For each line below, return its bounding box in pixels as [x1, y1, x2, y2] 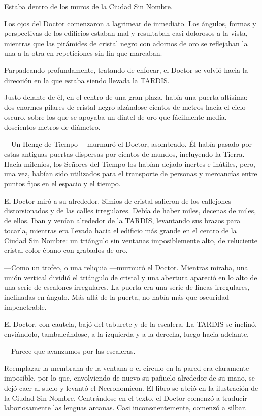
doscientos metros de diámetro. [4, 121, 101, 132]
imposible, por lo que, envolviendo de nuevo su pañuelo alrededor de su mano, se [4, 372, 255, 383]
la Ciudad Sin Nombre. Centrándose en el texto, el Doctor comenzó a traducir [4, 392, 247, 403]
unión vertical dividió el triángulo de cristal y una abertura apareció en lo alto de [4, 272, 257, 282]
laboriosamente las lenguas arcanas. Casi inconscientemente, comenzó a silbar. [4, 402, 247, 413]
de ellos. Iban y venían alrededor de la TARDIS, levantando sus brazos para [4, 215, 241, 225]
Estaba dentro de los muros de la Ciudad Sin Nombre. [4, 1, 173, 11]
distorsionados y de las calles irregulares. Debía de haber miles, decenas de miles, [4, 205, 256, 216]
